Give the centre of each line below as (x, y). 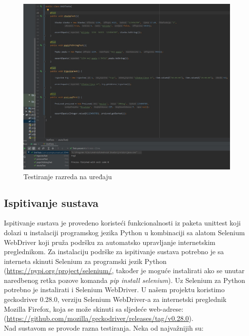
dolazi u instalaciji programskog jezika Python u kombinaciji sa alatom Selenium (124, 232)
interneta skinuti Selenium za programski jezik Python (85, 261)
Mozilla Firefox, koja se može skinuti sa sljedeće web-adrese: (94, 308)
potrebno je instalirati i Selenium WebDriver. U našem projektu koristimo (114, 289)
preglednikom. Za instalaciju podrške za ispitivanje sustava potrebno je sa (114, 252)
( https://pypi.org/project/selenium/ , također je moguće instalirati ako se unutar (124, 271)
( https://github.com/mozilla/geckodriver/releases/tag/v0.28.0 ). (99, 318)
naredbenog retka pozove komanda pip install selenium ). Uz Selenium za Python (125, 280)
